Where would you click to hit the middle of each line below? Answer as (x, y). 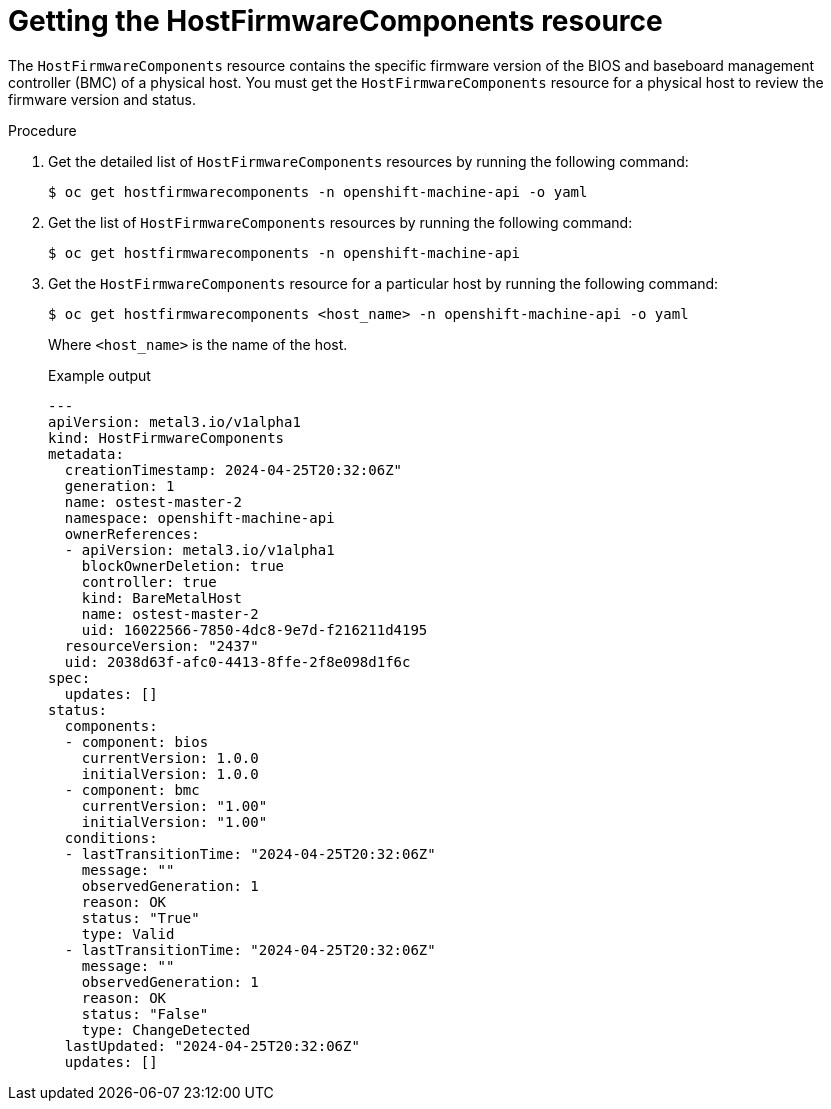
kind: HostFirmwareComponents (166, 437)
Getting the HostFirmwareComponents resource (335, 21)
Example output (99, 375)
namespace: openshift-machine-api (199, 517)
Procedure (42, 130)
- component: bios (136, 741)
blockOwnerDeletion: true (183, 565)
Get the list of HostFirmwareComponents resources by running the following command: (340, 222)
